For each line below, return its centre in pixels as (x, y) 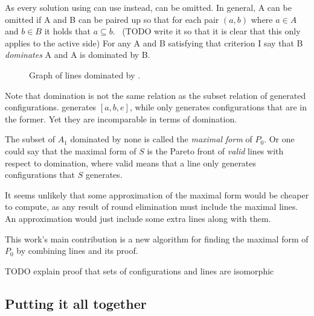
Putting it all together (76, 303)
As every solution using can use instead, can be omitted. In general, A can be (148, 7)
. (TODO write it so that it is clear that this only (207, 31)
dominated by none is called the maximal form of (161, 139)
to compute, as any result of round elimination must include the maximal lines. (152, 207)
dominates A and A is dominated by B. (78, 55)
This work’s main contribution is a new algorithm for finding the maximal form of (157, 239)
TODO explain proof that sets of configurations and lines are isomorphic (139, 270)
